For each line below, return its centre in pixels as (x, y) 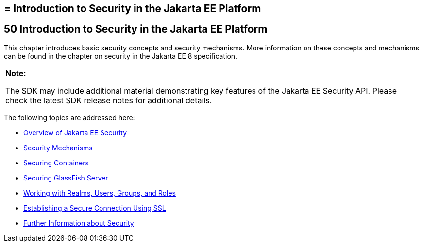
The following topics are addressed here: (69, 117)
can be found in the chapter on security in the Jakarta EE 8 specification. (121, 56)
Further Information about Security (79, 223)
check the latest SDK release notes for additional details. (109, 100)
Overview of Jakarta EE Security (75, 132)
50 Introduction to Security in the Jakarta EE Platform (136, 29)
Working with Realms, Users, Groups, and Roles (100, 193)
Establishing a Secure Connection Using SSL (95, 208)
